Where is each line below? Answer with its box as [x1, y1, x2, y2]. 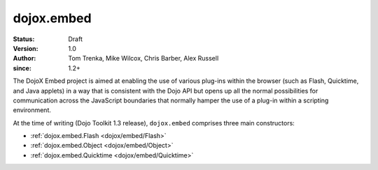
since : [13, 63, 31, 72]
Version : [13, 44, 38, 52]
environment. [13, 106, 52, 114]
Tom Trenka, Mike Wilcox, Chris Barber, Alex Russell [68, 54, 219, 63]
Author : [13, 54, 36, 63]
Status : [13, 35, 35, 43]
